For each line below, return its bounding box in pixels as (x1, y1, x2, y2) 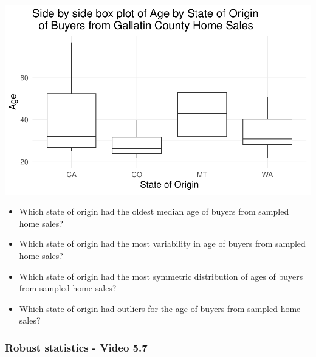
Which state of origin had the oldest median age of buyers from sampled (19, 205, 289, 218)
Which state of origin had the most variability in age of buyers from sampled (19, 237, 306, 250)
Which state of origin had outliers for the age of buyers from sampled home (19, 302, 301, 314)
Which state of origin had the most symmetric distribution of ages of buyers (19, 269, 303, 282)
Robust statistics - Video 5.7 (5, 339, 148, 355)
